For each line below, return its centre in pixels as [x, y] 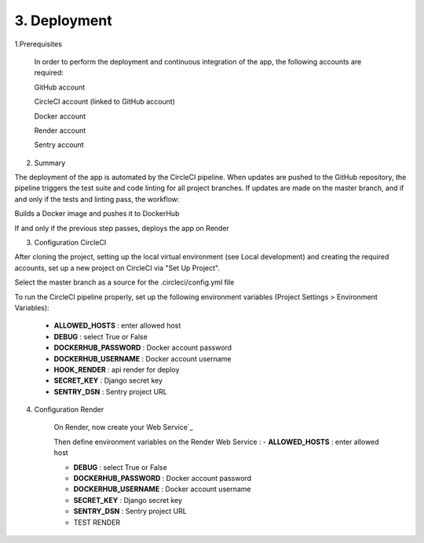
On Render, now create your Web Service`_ [123, 427]
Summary [50, 163]
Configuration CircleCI [70, 243]
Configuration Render [69, 409]
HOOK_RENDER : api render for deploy [117, 369]
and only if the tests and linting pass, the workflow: [97, 199]
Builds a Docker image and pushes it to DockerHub [97, 214]
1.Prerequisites [38, 44]
